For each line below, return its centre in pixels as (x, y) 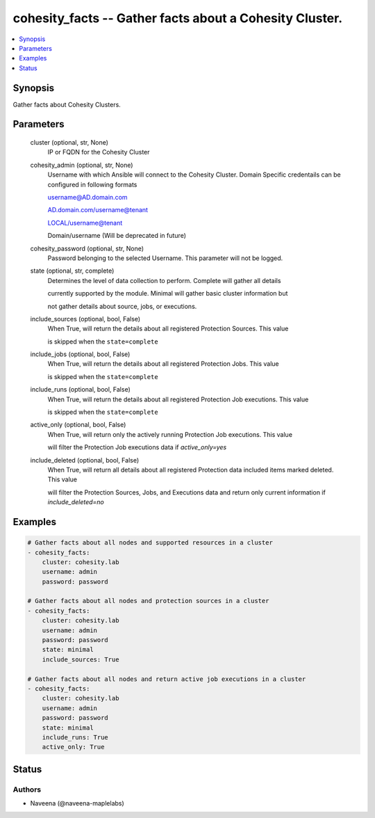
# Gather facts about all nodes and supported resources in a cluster (150, 543)
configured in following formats (92, 184)
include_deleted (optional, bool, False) (85, 460)
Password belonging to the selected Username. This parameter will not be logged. (165, 258)
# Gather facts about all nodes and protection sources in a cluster (148, 601)
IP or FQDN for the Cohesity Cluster (99, 152)
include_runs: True (75, 737)
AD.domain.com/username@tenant (98, 210)
